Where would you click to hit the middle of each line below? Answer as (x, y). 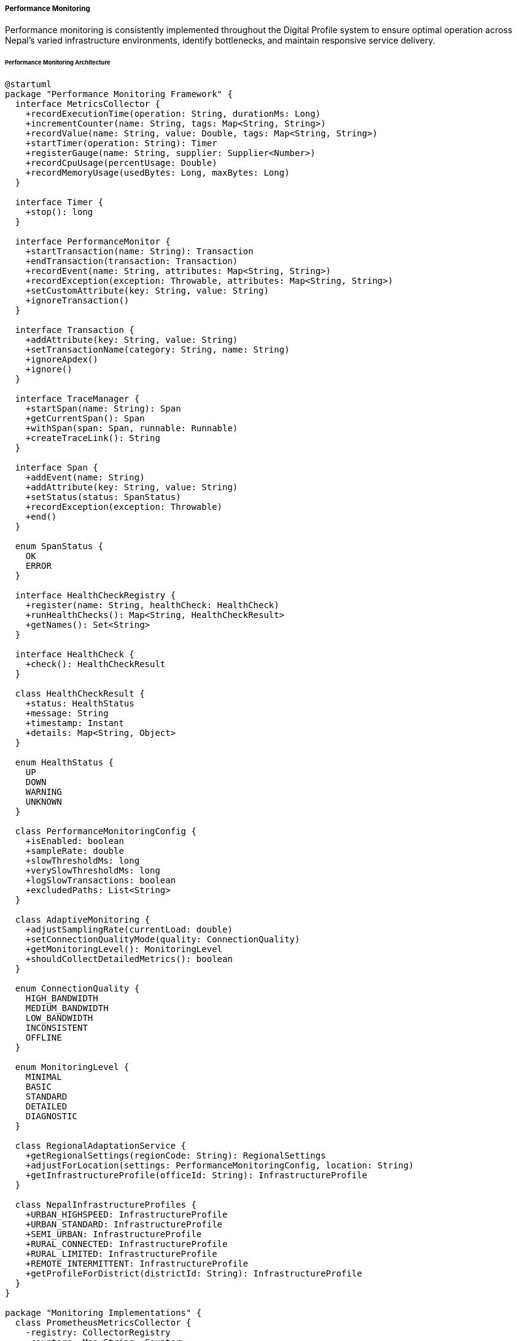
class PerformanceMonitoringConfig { (106, 831)
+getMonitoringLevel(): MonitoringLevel (124, 949)
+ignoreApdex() (62, 360)
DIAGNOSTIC (52, 1116)
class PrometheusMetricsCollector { (103, 1323)
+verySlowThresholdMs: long (93, 871)
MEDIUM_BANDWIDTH (67, 1008)
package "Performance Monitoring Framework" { (119, 94)
